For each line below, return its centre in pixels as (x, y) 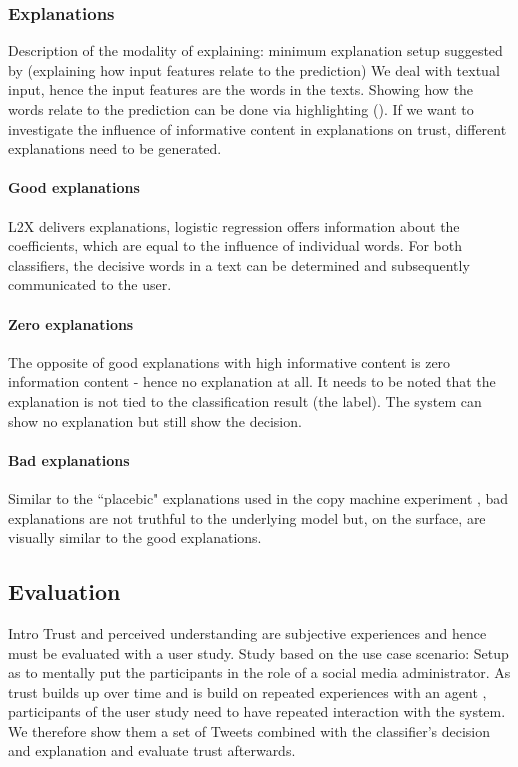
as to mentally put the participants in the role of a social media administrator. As (259, 672)
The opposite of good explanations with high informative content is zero (229, 361)
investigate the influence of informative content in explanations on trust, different (257, 128)
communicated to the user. (90, 284)
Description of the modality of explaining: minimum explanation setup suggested (255, 50)
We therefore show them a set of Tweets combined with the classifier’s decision (249, 730)
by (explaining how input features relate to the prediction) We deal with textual (254, 69)
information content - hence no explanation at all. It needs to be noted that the (252, 381)
